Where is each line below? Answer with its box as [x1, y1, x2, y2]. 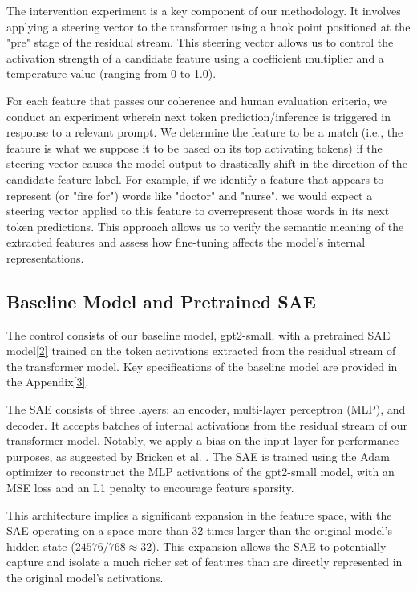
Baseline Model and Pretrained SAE [6, 288, 316, 313]
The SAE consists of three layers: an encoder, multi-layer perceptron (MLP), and [6, 401, 406, 418]
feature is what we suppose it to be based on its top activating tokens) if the [6, 139, 383, 156]
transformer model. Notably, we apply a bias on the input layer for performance [6, 432, 399, 449]
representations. [6, 249, 84, 266]
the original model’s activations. [6, 569, 164, 586]
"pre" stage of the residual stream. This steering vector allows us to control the [6, 34, 394, 51]
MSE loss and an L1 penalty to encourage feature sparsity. [6, 479, 294, 496]
